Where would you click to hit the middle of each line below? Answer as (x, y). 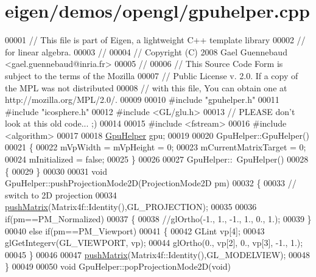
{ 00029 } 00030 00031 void (56, 171)
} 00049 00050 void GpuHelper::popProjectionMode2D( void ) (118, 266)
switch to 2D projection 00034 (61, 195)
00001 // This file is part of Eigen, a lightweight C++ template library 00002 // (155, 40)
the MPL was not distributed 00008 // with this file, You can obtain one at (146, 87)
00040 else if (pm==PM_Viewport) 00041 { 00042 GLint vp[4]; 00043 (135, 230)
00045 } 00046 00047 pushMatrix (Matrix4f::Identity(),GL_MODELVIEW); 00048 (158, 254)
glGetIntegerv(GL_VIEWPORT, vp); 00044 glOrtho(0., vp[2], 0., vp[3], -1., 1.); (154, 243)
